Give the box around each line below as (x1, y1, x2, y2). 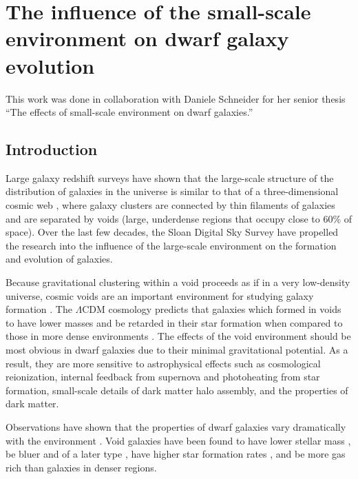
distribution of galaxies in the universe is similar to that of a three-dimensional (6, 184, 339, 198)
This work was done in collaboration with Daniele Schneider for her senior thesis (6, 91, 346, 105)
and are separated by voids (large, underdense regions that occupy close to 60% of (6, 211, 352, 225)
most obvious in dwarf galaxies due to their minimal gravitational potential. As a (6, 343, 348, 357)
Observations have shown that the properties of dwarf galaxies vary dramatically (6, 419, 346, 434)
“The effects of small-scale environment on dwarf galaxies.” (6, 105, 253, 119)
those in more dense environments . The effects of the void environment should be (6, 329, 351, 343)
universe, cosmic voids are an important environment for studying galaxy (6, 288, 314, 303)
